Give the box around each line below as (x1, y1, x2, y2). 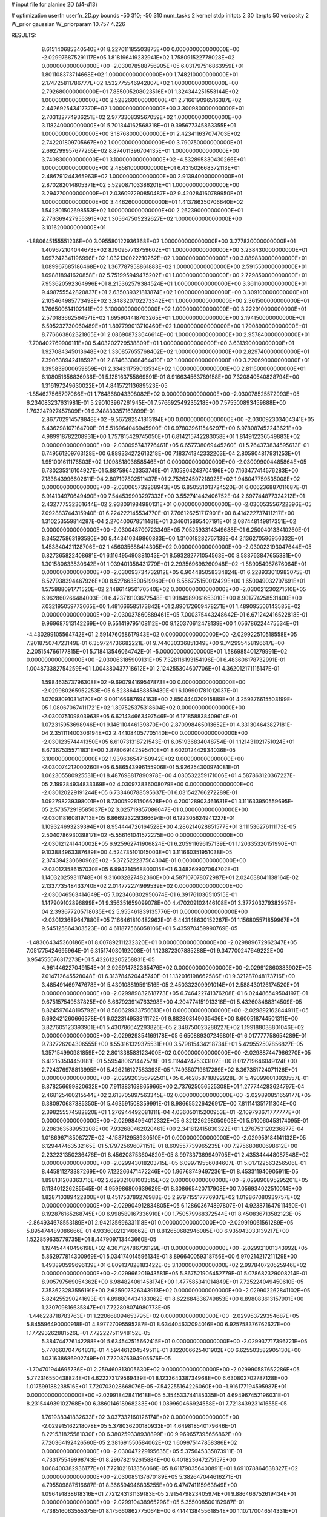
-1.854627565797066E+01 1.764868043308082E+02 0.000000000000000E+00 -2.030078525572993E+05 (26, 390, 300, 397)
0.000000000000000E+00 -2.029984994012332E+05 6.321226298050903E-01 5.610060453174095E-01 (41, 1117, 309, 1124)
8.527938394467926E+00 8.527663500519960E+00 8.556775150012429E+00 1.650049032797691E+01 (41, 577, 306, 584)
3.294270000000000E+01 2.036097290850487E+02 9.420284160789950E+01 (41, 190, 243, 197)
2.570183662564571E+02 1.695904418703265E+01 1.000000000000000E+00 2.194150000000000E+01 (41, 314, 305, 321)
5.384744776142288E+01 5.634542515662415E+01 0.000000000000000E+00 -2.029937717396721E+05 (41, 1338, 308, 1345)
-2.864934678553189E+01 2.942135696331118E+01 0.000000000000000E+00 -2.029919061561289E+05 (26, 1218, 294, 1226)
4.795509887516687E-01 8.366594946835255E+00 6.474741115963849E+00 (41, 1481, 237, 1489)
